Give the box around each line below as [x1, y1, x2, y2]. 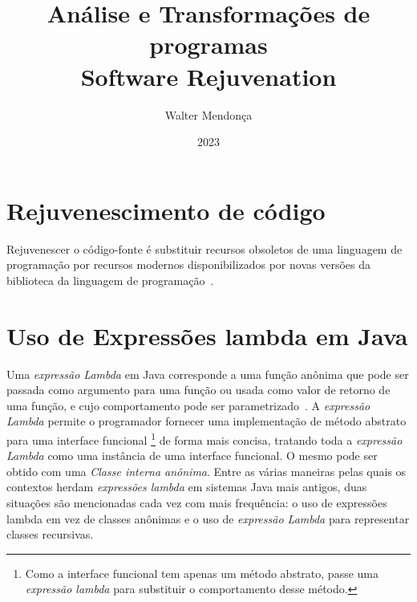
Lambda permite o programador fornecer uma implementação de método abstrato [6, 413, 407, 429]
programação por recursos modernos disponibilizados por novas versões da [6, 256, 370, 273]
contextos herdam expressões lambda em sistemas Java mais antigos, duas [6, 478, 367, 495]
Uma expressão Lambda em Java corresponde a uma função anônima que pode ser [6, 365, 409, 382]
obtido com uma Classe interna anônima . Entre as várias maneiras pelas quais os [6, 462, 407, 479]
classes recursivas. [6, 526, 94, 543]
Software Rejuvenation [80, 59, 337, 92]
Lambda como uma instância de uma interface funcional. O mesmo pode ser [6, 447, 378, 464]
